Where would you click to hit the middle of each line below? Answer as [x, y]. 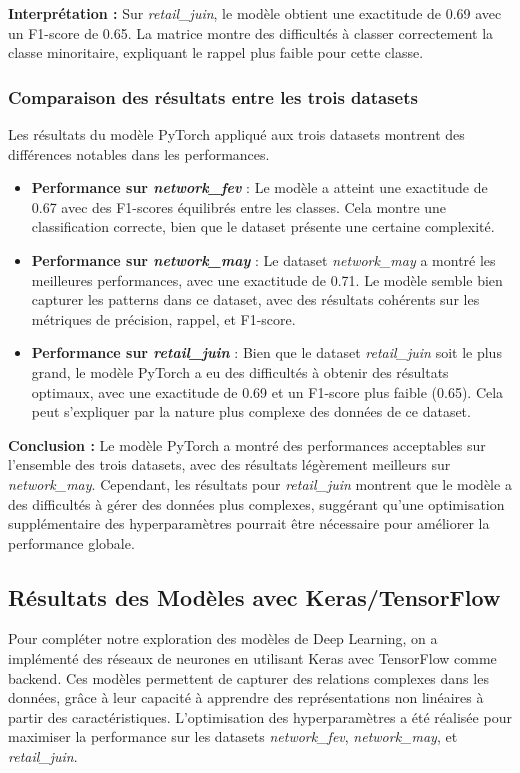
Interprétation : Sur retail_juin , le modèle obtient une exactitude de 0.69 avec [255, 13]
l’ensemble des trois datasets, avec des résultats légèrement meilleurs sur [229, 464]
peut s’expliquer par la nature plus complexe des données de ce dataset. [251, 411]
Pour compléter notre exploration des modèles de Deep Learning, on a [223, 638]
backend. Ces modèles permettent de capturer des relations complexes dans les [248, 677]
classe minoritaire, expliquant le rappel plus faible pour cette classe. [216, 52]
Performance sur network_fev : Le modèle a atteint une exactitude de [259, 187]
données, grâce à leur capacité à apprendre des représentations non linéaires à [246, 697]
